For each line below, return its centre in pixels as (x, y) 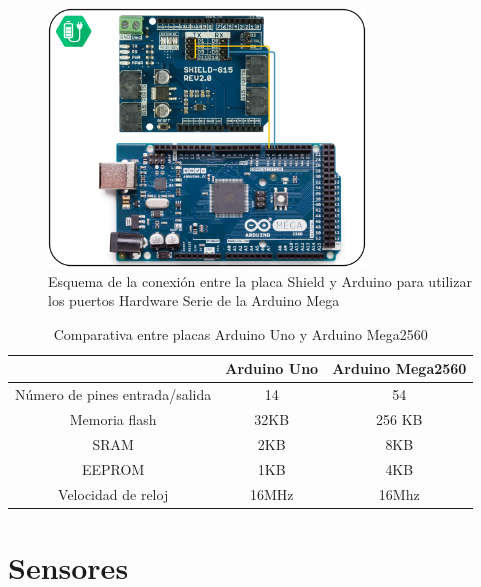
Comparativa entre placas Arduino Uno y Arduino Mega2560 (240, 333)
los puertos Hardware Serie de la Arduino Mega (194, 300)
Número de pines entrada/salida (113, 394)
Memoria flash (113, 419)
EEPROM (113, 468)
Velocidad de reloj (113, 493)
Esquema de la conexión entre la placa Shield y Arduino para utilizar (260, 280)
